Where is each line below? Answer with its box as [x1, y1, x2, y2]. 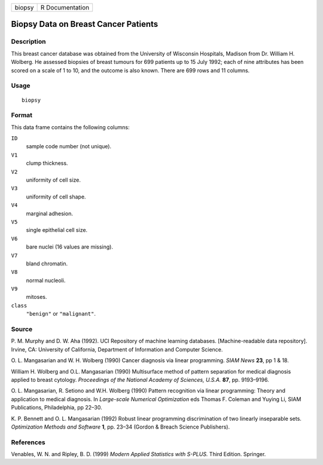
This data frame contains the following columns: [11, 123, 130, 131]
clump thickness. [26, 160, 68, 167]
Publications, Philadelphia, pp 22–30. [11, 404, 102, 411]
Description [11, 38, 46, 46]
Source [11, 325, 33, 333]
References [11, 438, 45, 446]
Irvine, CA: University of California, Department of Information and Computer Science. [11, 345, 223, 353]
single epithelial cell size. [26, 227, 88, 234]
